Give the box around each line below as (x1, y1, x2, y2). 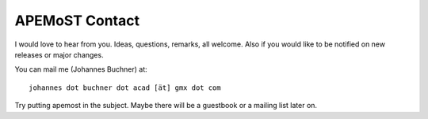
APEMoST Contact (14, 12, 140, 29)
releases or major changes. (14, 50, 104, 59)
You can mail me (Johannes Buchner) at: (14, 65, 148, 74)
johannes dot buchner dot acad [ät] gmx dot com (29, 83, 221, 92)
